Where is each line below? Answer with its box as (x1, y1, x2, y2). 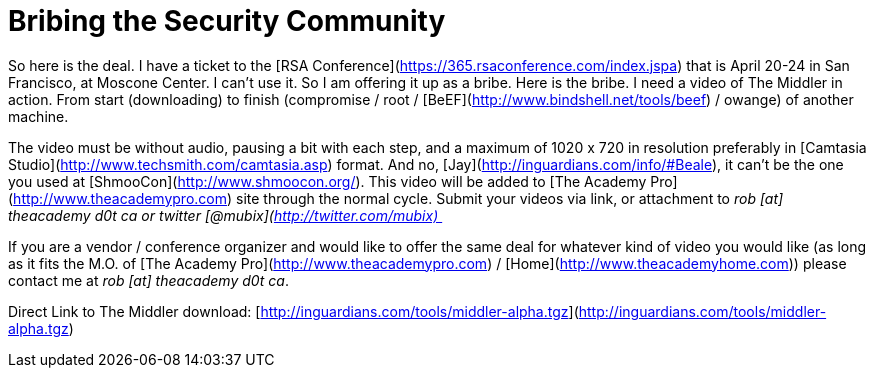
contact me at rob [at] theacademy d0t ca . (8, 271, 289, 289)
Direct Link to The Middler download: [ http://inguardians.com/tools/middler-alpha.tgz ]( (8, 302, 579, 320)
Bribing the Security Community (8, 4, 446, 38)
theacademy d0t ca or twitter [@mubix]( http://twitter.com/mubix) (8, 206, 439, 224)
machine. (8, 107, 69, 125)
